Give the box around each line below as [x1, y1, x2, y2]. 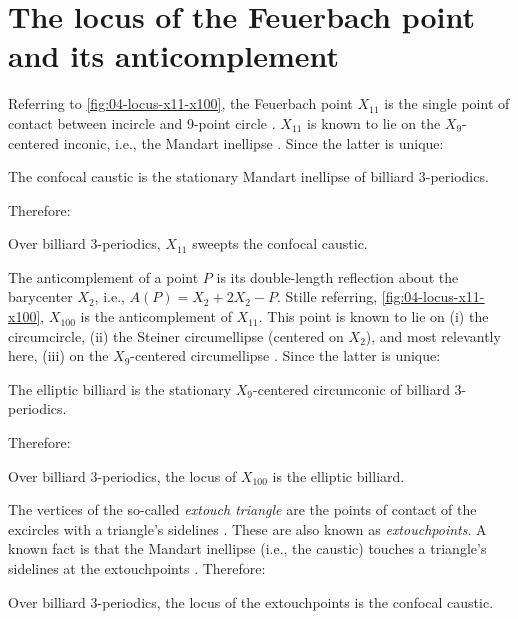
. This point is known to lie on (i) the [258, 306, 489, 327]
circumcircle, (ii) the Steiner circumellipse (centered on [8, 325, 344, 346]
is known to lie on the [307, 112, 441, 133]
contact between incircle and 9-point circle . [8, 112, 276, 133]
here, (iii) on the [8, 345, 109, 366]
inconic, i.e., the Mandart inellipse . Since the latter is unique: [63, 132, 444, 153]
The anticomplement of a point [8, 266, 199, 287]
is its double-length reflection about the [216, 266, 459, 287]
